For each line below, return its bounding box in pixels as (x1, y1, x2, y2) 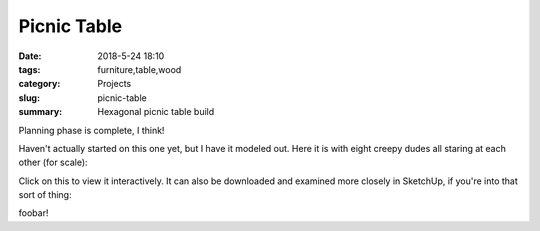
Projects (97, 78, 132, 90)
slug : (18, 91, 40, 104)
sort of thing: (18, 189, 72, 201)
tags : (18, 63, 41, 75)
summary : (18, 106, 63, 118)
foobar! (18, 207, 49, 219)
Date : (18, 50, 42, 62)
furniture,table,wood (97, 63, 182, 75)
